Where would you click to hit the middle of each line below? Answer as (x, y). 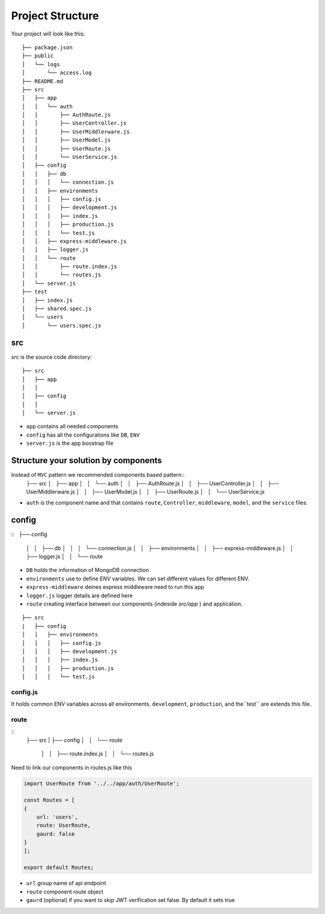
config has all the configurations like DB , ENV (83, 435)
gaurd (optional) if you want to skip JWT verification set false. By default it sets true (131, 900)
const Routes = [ (49, 800)
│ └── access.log (57, 73)
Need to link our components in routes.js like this (72, 767)
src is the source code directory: (51, 357)
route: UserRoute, (63, 825)
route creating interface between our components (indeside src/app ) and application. (135, 604)
